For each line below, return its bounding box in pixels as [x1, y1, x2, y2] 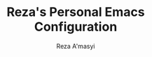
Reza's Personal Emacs [6, 4, 145, 20]
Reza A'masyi [56, 42, 95, 50]
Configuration [34, 19, 118, 35]
